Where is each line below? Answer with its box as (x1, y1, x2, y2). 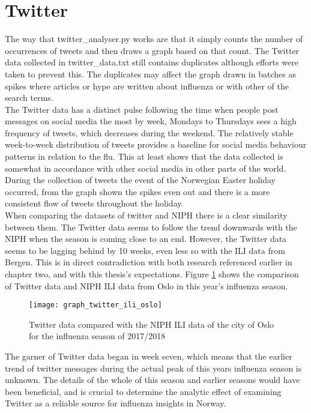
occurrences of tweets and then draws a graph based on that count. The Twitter (5, 44, 300, 56)
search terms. (5, 91, 53, 104)
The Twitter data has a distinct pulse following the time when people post (5, 103, 279, 115)
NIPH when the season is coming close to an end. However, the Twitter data (5, 232, 287, 245)
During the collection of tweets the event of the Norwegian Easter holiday (5, 173, 276, 186)
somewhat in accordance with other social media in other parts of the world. (5, 161, 286, 174)
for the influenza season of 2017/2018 (29, 330, 166, 342)
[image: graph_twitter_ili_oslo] (29, 301, 162, 310)
